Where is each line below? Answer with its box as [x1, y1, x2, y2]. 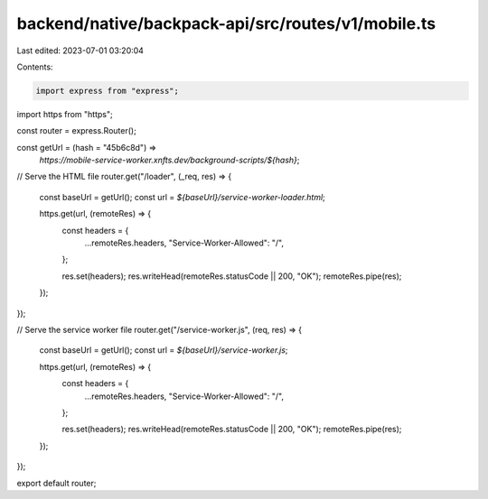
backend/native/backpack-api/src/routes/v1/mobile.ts [16, 14, 436, 33]
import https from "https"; [16, 108, 113, 119]
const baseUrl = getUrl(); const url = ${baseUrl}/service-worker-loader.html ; [39, 191, 325, 202]
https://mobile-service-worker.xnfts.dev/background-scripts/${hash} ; [39, 154, 300, 166]
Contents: [16, 61, 53, 72]
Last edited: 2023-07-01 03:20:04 [16, 45, 145, 56]
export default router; [16, 477, 97, 488]
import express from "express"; [35, 86, 180, 96]
